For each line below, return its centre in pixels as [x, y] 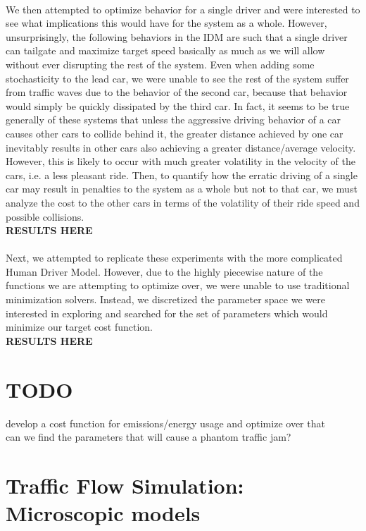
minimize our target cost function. [79, 327]
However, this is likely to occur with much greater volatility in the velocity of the [181, 161]
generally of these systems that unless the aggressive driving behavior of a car [173, 120]
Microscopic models [103, 513]
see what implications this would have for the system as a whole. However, [166, 23]
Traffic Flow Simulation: [125, 485]
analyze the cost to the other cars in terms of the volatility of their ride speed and [183, 202]
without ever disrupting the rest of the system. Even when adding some [160, 64]
